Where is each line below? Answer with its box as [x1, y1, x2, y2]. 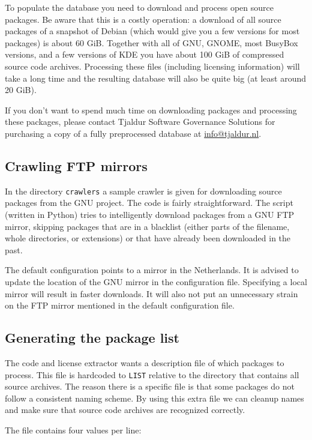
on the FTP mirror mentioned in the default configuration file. [5, 299, 235, 312]
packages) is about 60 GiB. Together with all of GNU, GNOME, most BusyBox [5, 36, 298, 49]
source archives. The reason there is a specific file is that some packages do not [5, 380, 295, 393]
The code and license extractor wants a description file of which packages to [5, 356, 284, 369]
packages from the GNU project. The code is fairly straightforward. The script [5, 196, 293, 209]
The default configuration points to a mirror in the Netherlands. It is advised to [5, 264, 299, 276]
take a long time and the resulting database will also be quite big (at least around [5, 71, 307, 84]
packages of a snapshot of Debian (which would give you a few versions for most [5, 25, 300, 37]
